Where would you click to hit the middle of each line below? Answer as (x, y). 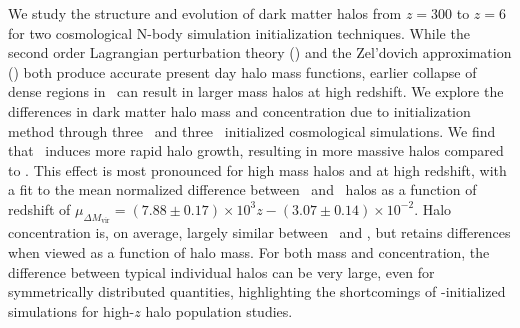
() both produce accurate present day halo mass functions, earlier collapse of (242, 71)
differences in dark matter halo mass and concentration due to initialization (239, 110)
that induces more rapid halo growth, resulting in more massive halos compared (256, 150)
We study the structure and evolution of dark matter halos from (205, 13)
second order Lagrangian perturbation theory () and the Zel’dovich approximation (260, 52)
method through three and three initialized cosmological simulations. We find (252, 130)
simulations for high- (71, 310)
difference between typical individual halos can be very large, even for (221, 271)
